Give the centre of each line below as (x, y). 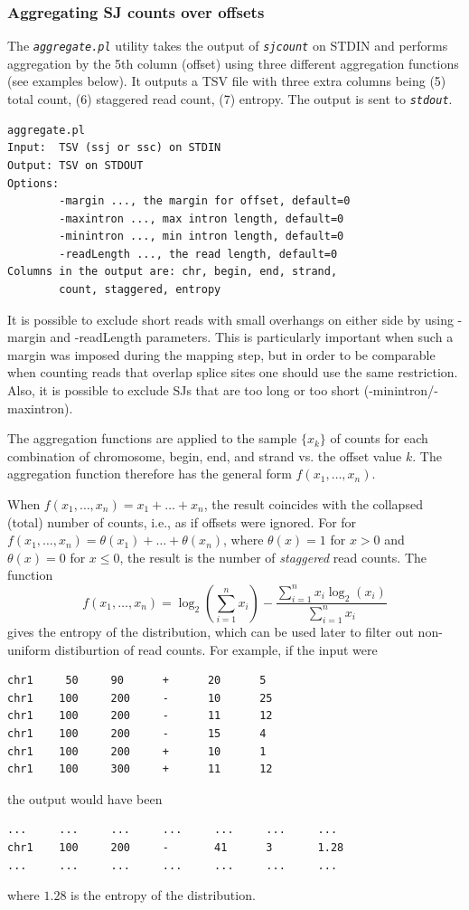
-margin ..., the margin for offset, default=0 (205, 201)
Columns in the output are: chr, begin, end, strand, (173, 272)
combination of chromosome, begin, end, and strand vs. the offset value (205, 455)
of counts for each (379, 438)
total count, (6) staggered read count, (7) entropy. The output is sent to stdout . (230, 99)
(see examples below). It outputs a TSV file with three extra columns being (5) (227, 81)
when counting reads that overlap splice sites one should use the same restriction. (233, 372)
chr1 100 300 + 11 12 (140, 769)
